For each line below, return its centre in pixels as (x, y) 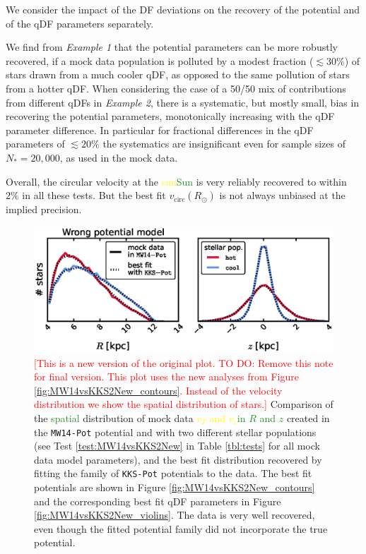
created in (308, 417)
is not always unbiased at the (282, 195)
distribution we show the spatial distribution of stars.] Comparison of (184, 404)
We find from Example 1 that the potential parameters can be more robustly (172, 47)
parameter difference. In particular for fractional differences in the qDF (160, 130)
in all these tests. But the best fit (94, 195)
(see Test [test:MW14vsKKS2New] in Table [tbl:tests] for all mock (177, 446)
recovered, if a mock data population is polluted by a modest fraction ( (160, 60)
